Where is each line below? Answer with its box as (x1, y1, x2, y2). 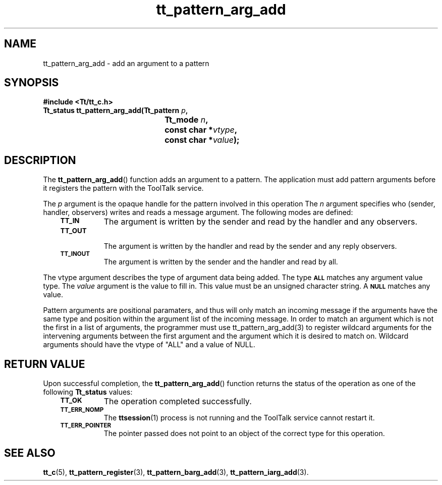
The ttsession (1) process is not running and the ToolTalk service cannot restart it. (103, 413, 375, 422)
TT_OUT (60, 227, 87, 235)
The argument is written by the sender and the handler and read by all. (103, 257, 338, 266)
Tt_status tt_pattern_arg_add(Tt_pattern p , (43, 106, 188, 115)
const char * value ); (164, 135, 240, 145)
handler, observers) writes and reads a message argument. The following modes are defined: (43, 208, 353, 217)
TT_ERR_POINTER (60, 422, 112, 429)
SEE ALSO (4, 446, 56, 459)
